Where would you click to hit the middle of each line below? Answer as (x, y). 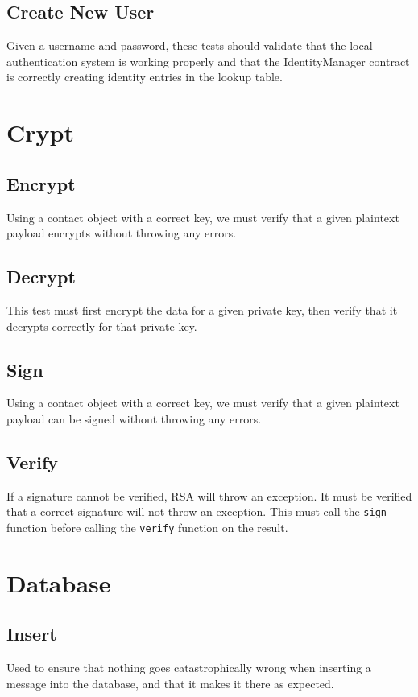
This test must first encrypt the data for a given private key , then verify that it (202, 309)
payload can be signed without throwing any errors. (134, 418)
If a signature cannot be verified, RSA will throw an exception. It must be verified (209, 495)
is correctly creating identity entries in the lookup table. (145, 77)
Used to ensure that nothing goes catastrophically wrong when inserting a (189, 668)
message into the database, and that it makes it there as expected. (170, 683)
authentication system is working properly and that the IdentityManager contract (208, 61)
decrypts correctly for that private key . (102, 326)
